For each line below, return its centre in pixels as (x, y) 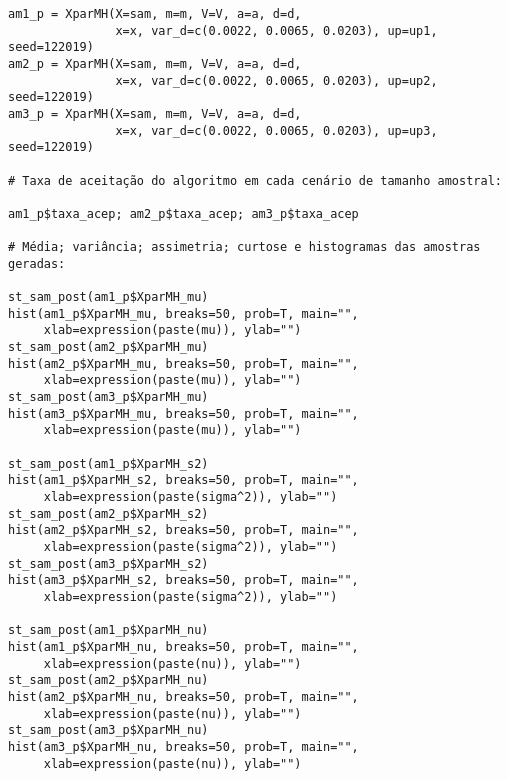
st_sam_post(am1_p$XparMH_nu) (108, 630)
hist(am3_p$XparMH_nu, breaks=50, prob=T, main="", (183, 746)
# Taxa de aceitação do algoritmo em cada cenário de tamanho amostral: (255, 180)
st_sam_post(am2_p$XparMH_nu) (108, 680)
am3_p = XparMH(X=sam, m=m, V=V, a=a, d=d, (155, 113)
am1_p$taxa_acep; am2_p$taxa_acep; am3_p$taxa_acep (183, 213)
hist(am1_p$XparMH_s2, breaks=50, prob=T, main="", (183, 480)
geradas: (37, 263)
